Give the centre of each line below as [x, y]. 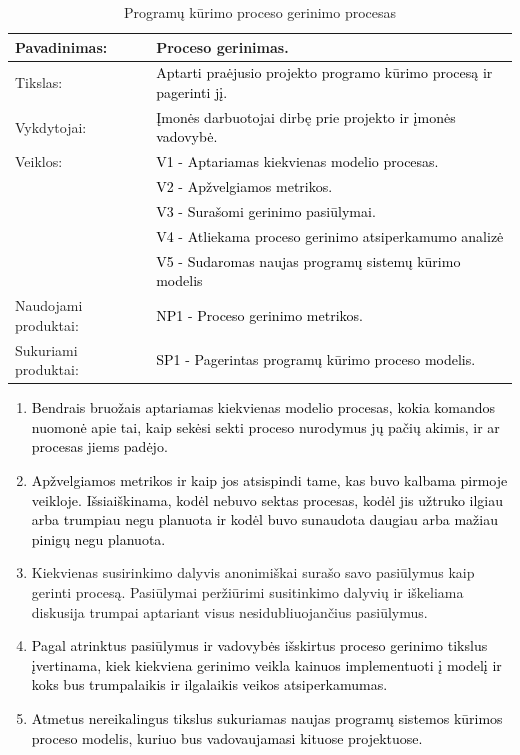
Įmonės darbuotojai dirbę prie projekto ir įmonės [306, 116]
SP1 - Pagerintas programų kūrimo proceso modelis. [316, 359]
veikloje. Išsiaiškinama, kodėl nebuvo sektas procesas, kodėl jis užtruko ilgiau [267, 499]
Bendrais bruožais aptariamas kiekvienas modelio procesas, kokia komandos [263, 407]
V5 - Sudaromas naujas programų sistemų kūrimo [308, 260]
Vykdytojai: [51, 126]
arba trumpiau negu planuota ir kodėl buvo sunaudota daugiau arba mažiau [265, 519]
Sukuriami [46, 349]
